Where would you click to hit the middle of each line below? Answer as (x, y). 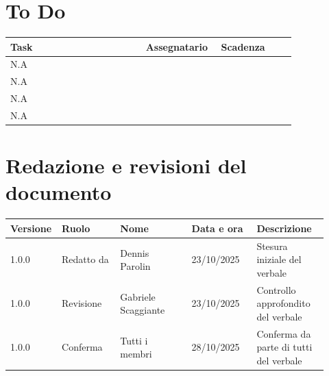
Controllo (276, 289)
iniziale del (279, 259)
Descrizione (284, 228)
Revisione (82, 303)
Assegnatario (176, 46)
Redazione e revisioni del (126, 165)
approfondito (283, 303)
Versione (31, 228)
